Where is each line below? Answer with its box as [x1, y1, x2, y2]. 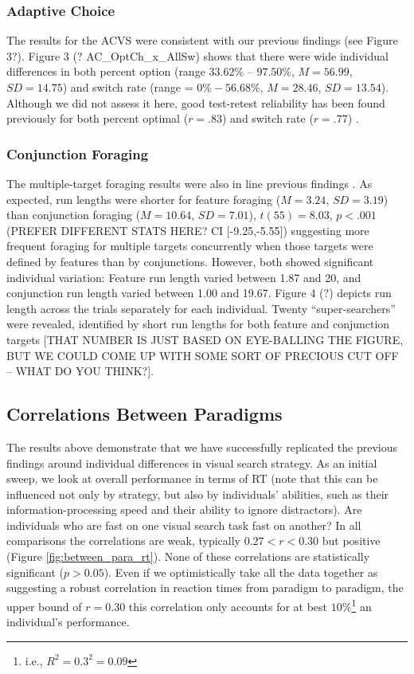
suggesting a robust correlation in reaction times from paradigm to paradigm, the [6, 579, 404, 596]
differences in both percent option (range [6, 63, 205, 80]
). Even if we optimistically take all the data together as [103, 563, 378, 580]
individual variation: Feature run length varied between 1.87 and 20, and [6, 268, 361, 285]
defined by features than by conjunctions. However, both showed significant [6, 253, 374, 269]
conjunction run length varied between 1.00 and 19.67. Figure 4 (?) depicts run [6, 284, 392, 301]
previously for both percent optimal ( [6, 110, 189, 127]
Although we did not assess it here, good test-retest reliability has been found [6, 94, 385, 111]
